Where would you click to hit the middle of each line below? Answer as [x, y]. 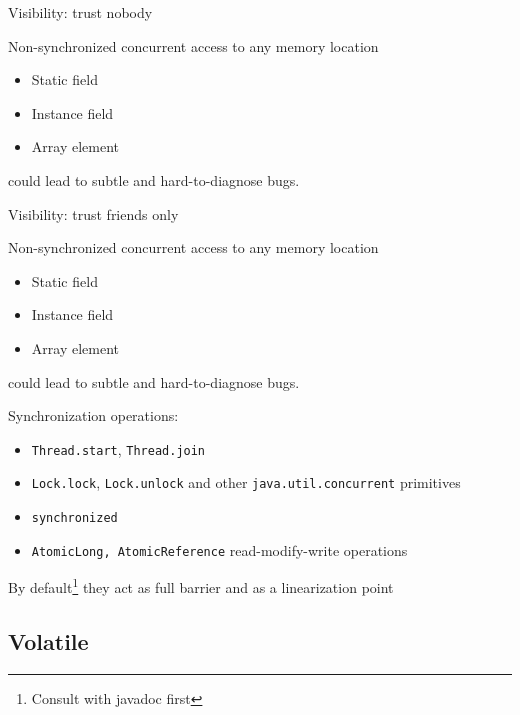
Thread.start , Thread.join [118, 448]
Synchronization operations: [93, 415]
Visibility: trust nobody [80, 12]
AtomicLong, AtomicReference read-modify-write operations [219, 549]
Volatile [48, 640]
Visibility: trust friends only [93, 213]
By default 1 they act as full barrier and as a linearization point [201, 585]
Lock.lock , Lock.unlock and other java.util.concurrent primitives [246, 482]
